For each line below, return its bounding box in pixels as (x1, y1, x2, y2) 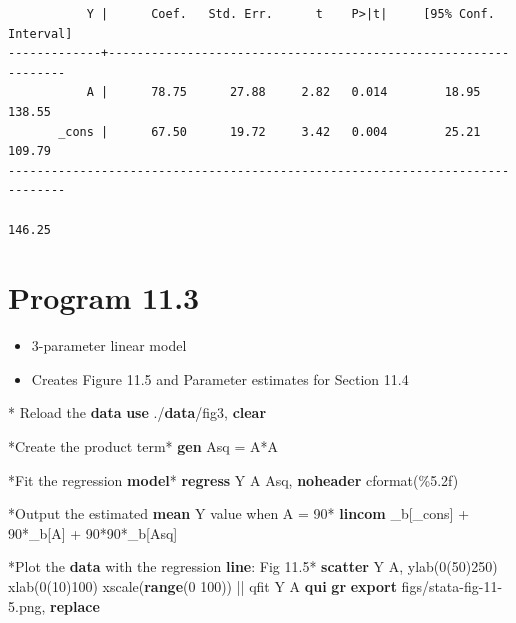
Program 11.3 (8, 277, 200, 318)
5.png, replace (8, 595, 100, 616)
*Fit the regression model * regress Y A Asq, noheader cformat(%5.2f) (8, 469, 459, 490)
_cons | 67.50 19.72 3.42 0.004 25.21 (58, 124, 481, 139)
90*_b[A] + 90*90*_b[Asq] (8, 522, 178, 543)
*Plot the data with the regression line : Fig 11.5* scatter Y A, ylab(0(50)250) (8, 556, 498, 577)
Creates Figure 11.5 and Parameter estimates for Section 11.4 (31, 368, 409, 389)
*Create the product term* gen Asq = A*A (8, 436, 278, 457)
